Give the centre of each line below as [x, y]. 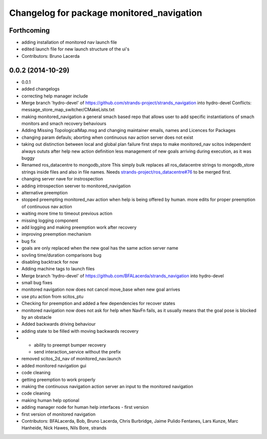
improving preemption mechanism [56, 234]
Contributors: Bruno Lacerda [51, 56]
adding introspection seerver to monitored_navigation [76, 186]
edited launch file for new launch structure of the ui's [75, 49]
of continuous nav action [47, 206]
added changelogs [41, 89]
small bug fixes [37, 283]
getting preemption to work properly [59, 379]
